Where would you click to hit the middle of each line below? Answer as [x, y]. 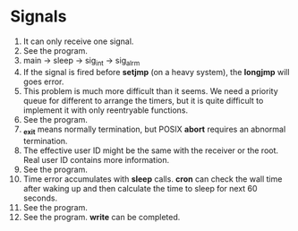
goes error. [43, 81]
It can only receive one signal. [78, 41]
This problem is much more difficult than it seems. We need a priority [150, 90]
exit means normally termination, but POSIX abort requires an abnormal [154, 130]
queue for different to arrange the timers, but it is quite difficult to [143, 100]
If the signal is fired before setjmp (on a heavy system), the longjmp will [156, 72]
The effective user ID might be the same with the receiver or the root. [151, 150]
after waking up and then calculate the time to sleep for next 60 [140, 188]
